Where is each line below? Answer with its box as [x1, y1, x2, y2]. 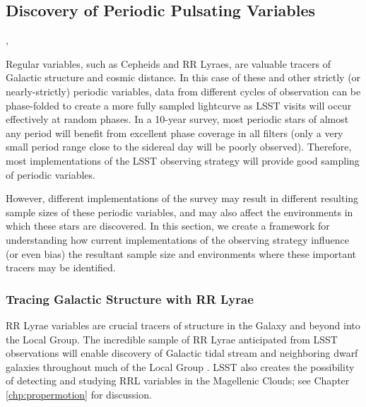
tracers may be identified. [6, 260, 116, 275]
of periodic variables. [6, 167, 95, 182]
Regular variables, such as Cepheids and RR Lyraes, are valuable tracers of [6, 56, 331, 71]
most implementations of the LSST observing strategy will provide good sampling [6, 153, 360, 167]
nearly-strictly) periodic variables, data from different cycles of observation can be [6, 83, 361, 98]
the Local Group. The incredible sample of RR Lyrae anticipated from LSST [6, 331, 338, 346]
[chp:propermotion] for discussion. [6, 387, 152, 401]
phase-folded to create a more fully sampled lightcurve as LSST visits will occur [6, 98, 352, 112]
